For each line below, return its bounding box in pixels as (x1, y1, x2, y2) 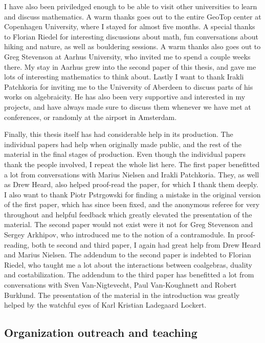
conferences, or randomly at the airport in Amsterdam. (4, 111, 177, 122)
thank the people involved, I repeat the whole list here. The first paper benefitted (4, 158, 260, 169)
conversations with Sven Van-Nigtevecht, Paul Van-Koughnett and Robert (4, 279, 237, 290)
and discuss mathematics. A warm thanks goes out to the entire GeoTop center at (4, 11, 261, 22)
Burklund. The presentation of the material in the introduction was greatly (4, 289, 240, 300)
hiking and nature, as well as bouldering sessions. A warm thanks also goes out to (4, 41, 261, 52)
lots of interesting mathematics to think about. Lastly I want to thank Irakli (4, 71, 244, 82)
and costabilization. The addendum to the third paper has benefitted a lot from (4, 269, 254, 280)
